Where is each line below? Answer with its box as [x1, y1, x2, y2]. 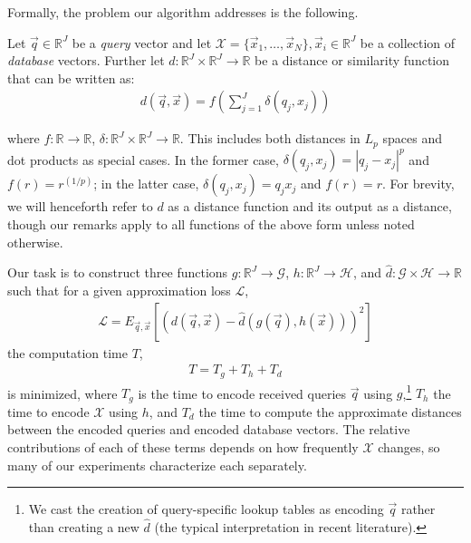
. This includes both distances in [179, 129, 360, 148]
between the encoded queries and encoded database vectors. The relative [7, 420, 410, 439]
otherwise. [7, 232, 63, 251]
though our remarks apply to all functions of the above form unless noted [7, 214, 415, 233]
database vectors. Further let [7, 51, 165, 70]
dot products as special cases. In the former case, [7, 150, 279, 169]
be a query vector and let [72, 33, 212, 52]
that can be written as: [7, 68, 135, 87]
